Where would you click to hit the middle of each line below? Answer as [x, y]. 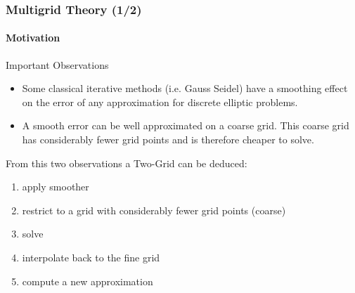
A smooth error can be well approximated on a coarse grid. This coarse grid [186, 125]
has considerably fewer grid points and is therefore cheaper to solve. [168, 139]
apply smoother [56, 187]
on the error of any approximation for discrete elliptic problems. [160, 102]
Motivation [33, 38]
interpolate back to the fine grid [91, 257]
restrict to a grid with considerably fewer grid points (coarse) [154, 210]
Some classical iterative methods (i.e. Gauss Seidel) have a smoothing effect [185, 88]
